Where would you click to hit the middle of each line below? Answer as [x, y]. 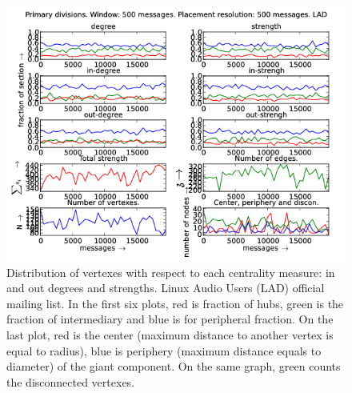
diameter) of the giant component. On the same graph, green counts [174, 366]
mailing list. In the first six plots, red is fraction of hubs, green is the [175, 303]
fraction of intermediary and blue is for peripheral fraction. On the [170, 319]
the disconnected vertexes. [71, 381]
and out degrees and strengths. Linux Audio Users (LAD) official [166, 288]
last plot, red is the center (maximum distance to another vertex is [170, 334]
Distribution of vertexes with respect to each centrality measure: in [171, 272]
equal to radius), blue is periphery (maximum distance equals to [164, 350]
